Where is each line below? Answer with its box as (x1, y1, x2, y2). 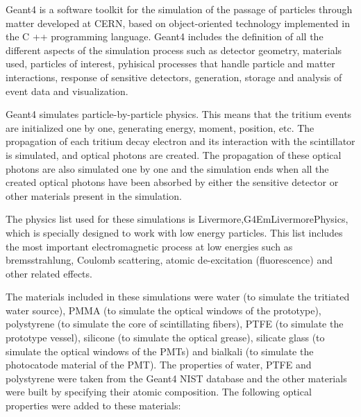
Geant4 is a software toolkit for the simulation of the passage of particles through (6, 2, 353, 16)
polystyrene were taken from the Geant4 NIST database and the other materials (6, 371, 347, 385)
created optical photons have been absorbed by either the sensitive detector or (6, 175, 339, 189)
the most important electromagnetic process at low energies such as (6, 239, 293, 253)
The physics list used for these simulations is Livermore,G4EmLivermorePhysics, (6, 212, 349, 226)
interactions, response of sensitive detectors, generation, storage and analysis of (6, 69, 342, 84)
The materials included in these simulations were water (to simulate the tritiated (6, 289, 350, 304)
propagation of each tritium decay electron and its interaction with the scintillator (6, 134, 355, 148)
